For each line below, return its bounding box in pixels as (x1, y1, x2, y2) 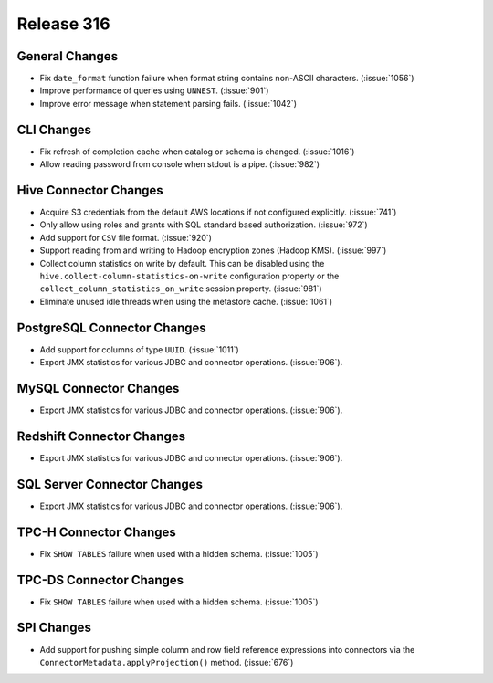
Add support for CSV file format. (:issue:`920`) (39, 232, 212, 243)
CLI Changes (16, 121, 91, 137)
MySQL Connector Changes (16, 380, 180, 396)
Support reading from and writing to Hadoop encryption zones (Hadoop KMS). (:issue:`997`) (39, 245, 387, 256)
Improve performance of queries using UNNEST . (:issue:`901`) (39, 85, 269, 96)
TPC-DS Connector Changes (16, 572, 184, 588)
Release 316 (16, 14, 110, 34)
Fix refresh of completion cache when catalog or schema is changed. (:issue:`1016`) (39, 146, 355, 157)
